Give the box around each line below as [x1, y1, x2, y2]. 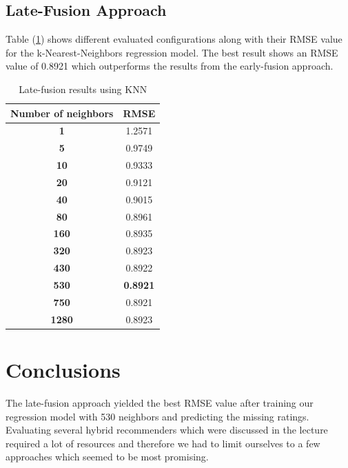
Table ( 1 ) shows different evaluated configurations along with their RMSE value [6, 32, 342, 46]
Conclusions [6, 355, 121, 383]
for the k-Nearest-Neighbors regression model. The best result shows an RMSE [6, 45, 338, 59]
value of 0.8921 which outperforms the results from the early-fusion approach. [6, 59, 334, 73]
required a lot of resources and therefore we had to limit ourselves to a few [6, 436, 320, 450]
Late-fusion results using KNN [19, 81, 147, 96]
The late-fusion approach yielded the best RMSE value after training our [6, 395, 314, 409]
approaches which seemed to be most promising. [6, 449, 209, 464]
